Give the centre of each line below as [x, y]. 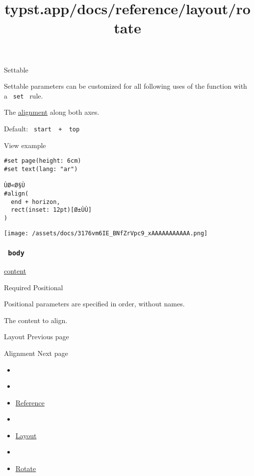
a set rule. [24, 95]
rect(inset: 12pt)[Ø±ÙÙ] [51, 210]
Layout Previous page [37, 337]
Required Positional [34, 287]
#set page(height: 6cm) [43, 161]
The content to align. [36, 320]
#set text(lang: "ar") [41, 169]
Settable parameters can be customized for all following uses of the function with [126, 86]
